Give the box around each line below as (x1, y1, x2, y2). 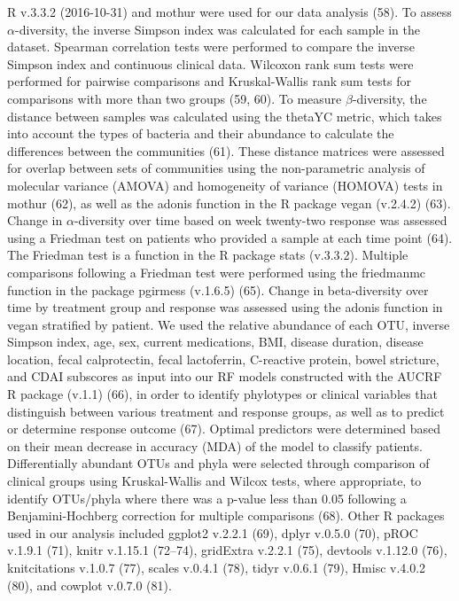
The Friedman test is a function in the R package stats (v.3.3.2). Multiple (7, 246, 408, 264)
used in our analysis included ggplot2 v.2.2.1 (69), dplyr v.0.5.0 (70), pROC (7, 523, 418, 542)
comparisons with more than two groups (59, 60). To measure (7, 89, 342, 107)
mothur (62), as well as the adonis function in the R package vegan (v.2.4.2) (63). (7, 193, 451, 212)
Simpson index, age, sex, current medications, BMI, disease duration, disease (7, 332, 424, 351)
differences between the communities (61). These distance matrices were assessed (7, 141, 445, 160)
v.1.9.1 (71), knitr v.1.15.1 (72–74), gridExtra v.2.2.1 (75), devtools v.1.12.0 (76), (7, 541, 447, 559)
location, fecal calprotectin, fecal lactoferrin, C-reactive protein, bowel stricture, (7, 349, 440, 368)
